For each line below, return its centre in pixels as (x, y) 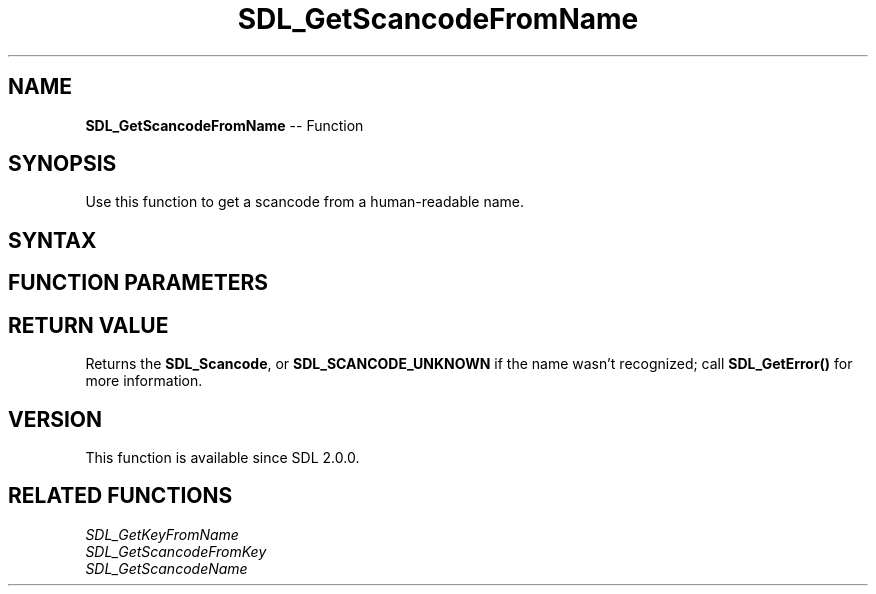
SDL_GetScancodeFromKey (176, 551)
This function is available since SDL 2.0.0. (222, 457)
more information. (144, 381)
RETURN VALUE (88, 325)
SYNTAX (52, 240)
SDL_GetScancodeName (166, 568)
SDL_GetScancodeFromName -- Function (224, 125)
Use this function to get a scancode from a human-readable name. (305, 202)
